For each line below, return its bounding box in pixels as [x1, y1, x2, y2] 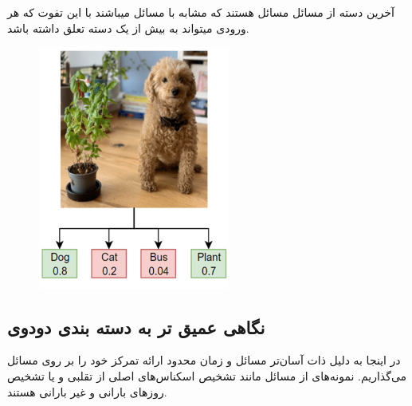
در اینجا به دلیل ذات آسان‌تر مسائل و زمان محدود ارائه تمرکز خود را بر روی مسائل [7, 352, 401, 369]
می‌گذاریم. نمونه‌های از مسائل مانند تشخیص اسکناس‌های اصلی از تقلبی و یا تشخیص [7, 367, 407, 384]
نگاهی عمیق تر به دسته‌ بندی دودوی [7, 314, 265, 339]
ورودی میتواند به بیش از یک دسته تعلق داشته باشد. [7, 19, 249, 36]
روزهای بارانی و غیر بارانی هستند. [7, 383, 167, 400]
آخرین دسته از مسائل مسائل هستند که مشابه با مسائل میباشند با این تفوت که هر [7, 4, 394, 20]
